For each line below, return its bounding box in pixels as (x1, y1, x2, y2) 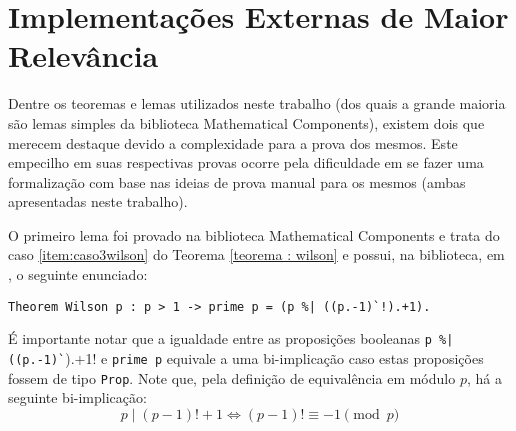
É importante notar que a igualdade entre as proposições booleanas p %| (8, 328, 454, 349)
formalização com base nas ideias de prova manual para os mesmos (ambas (8, 171, 466, 192)
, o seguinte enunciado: (8, 264, 148, 285)
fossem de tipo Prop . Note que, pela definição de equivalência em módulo (8, 367, 456, 388)
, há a (466, 367, 502, 388)
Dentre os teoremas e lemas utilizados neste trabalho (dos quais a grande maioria (8, 93, 506, 114)
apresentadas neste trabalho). (8, 191, 188, 212)
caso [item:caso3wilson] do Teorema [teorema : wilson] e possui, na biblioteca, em (8, 244, 505, 265)
